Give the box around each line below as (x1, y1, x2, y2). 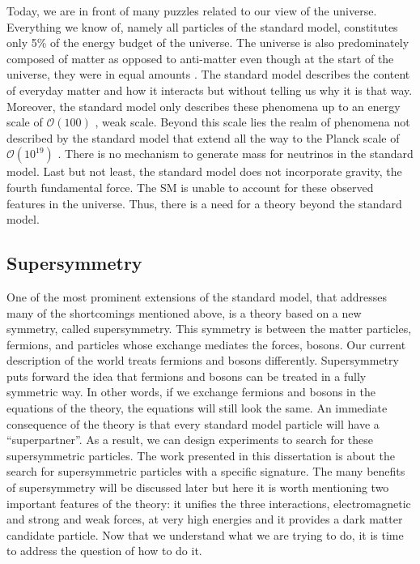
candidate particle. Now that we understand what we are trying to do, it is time (6, 526, 404, 543)
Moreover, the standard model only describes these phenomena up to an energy (6, 97, 401, 114)
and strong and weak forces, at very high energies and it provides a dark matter (6, 511, 403, 528)
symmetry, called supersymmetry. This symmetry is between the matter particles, (6, 320, 412, 337)
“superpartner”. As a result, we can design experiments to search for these (6, 431, 374, 448)
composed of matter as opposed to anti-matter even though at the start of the (6, 49, 394, 66)
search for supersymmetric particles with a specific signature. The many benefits (6, 463, 405, 480)
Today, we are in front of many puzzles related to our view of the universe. (6, 2, 377, 19)
